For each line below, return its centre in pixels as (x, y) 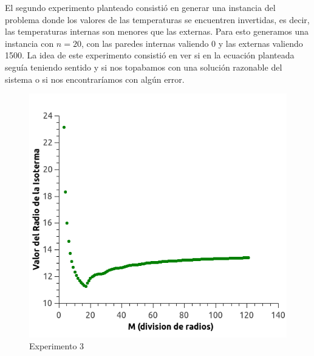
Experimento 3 (57, 346)
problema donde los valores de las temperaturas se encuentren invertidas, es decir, (157, 19)
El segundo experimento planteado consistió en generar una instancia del (140, 7)
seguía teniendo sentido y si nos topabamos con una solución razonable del (144, 67)
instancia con (29, 43)
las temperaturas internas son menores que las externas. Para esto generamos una (157, 31)
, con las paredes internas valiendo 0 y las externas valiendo (192, 43)
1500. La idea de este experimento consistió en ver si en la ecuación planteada (150, 55)
